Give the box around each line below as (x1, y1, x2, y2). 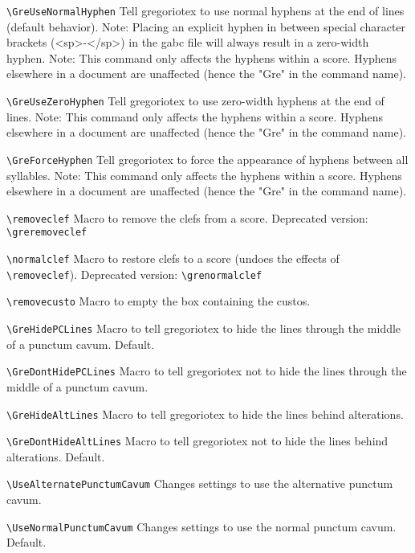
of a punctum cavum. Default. (6, 335, 155, 352)
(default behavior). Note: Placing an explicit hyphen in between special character (6, 18, 406, 35)
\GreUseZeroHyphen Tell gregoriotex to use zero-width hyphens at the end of (6, 92, 384, 109)
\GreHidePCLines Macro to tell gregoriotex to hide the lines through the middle (6, 320, 401, 336)
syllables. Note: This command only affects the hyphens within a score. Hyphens (6, 166, 402, 183)
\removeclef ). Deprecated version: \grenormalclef (6, 265, 262, 282)
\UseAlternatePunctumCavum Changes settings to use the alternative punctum (6, 475, 393, 492)
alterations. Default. (6, 448, 105, 465)
